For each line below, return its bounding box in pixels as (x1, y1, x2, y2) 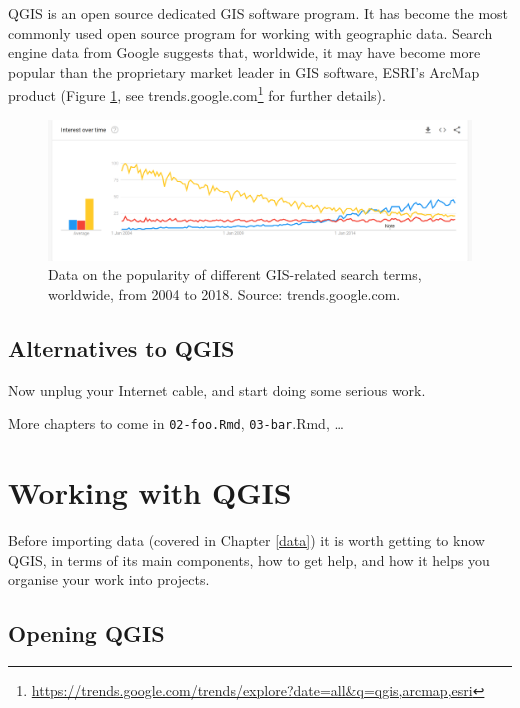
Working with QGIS (8, 472, 292, 513)
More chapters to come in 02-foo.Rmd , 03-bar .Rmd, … (8, 413, 344, 434)
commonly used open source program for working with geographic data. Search (8, 22, 493, 43)
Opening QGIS (8, 618, 165, 649)
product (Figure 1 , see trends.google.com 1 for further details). (8, 82, 386, 106)
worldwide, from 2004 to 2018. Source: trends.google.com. (48, 284, 401, 304)
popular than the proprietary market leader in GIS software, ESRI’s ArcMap (8, 61, 480, 82)
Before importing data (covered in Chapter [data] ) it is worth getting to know (8, 530, 485, 551)
